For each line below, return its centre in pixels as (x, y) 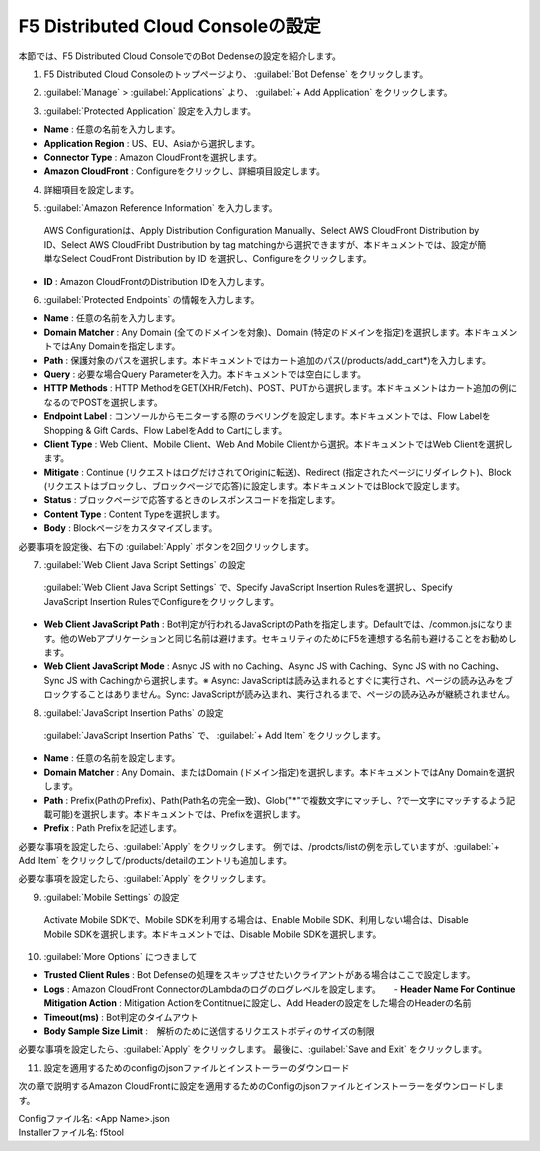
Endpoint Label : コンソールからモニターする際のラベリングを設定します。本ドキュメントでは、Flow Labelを (267, 416)
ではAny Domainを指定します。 (116, 346)
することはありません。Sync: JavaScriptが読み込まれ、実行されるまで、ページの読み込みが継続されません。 (292, 694)
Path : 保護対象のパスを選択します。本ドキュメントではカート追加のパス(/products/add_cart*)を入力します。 (267, 360)
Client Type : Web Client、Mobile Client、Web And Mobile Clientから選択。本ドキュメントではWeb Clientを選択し (278, 444)
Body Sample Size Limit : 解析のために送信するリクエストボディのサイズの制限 (209, 1031)
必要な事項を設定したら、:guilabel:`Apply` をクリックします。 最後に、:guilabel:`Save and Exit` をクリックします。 (253, 1049)
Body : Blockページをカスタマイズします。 (130, 528)
